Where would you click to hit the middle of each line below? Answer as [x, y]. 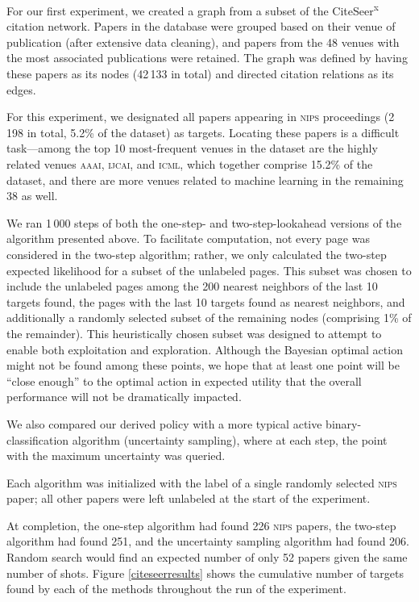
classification [38, 439]
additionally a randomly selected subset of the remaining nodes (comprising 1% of [209, 318]
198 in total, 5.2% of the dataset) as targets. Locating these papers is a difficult [203, 132]
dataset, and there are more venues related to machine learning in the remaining [205, 180]
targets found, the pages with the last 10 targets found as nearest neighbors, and [206, 301]
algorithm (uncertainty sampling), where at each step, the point [230, 439]
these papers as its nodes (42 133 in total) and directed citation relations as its [200, 74]
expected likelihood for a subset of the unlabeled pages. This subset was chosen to [209, 270]
